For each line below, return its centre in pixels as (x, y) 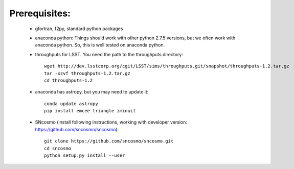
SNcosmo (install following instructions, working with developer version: (111, 122)
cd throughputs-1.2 (69, 80)
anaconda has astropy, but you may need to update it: (92, 92)
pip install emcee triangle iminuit (90, 111)
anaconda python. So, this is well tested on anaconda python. (100, 45)
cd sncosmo (58, 148)
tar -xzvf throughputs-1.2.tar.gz (87, 73)
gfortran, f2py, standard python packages (79, 29)
